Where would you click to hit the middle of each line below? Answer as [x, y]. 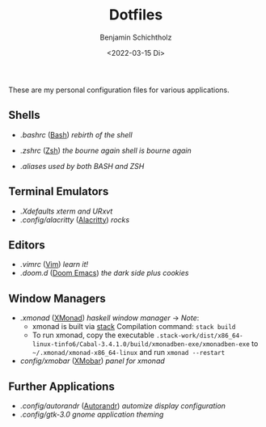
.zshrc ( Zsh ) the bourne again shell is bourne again [106, 150]
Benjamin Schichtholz [136, 37]
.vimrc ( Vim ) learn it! [54, 264]
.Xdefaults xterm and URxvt [66, 211]
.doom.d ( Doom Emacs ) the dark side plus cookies [104, 273]
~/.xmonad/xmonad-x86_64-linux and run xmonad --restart [129, 353]
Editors [27, 245]
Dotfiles [136, 15]
